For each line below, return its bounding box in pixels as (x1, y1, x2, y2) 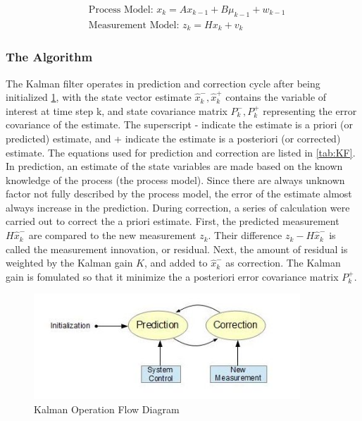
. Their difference (208, 228, 282, 243)
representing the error (263, 103, 357, 118)
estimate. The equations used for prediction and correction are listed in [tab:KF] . (6, 145, 356, 159)
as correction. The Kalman (225, 255, 341, 270)
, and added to (144, 255, 208, 270)
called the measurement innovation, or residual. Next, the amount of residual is (6, 241, 348, 256)
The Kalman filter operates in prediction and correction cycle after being (6, 75, 320, 90)
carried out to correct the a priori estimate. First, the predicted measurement (6, 214, 339, 228)
